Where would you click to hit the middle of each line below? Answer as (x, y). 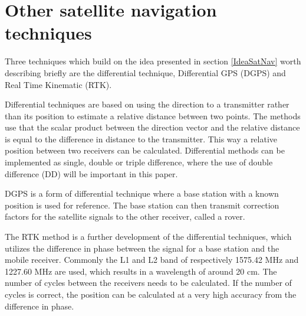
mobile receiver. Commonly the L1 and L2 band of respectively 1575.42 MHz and (152, 260)
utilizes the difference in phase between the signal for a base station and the (142, 248)
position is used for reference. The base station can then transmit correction (142, 205)
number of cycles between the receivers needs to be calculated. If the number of (148, 283)
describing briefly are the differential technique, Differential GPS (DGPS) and (145, 72)
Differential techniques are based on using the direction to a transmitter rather (147, 104)
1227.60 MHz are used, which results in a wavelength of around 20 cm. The (141, 271)
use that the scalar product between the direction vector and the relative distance (152, 127)
